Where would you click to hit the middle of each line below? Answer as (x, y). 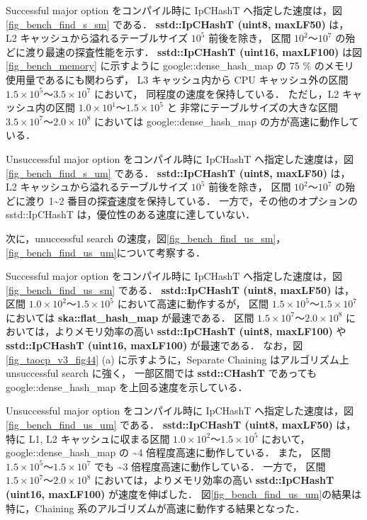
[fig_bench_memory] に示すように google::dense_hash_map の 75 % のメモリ (180, 66)
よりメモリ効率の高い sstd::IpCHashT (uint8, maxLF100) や (201, 331)
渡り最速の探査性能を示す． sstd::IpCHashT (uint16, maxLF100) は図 (193, 51)
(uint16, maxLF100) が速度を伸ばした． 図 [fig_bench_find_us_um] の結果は (184, 494)
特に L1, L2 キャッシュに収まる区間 (88, 438)
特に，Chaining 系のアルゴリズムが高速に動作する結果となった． (156, 508)
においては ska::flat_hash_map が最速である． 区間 (130, 317)
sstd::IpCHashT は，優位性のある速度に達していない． (131, 214)
